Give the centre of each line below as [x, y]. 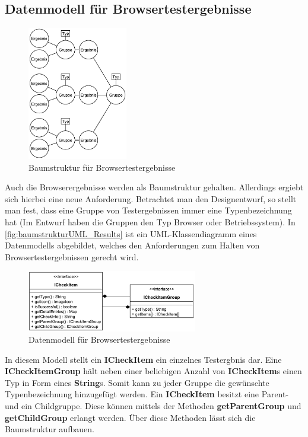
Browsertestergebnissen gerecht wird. [72, 256]
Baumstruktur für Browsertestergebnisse [102, 167]
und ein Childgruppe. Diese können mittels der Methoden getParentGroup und [153, 406]
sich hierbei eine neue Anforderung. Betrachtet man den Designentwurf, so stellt [151, 198]
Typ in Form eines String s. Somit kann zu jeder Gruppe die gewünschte [137, 382]
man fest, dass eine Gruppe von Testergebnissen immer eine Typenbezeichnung [148, 210]
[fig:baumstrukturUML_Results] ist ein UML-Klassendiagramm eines [131, 233]
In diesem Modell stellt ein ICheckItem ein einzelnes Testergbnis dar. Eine [143, 359]
